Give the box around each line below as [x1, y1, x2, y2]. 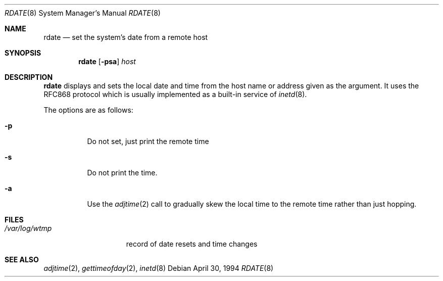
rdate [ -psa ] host [78, 57, 136, 66]
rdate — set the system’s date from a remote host [43, 33, 208, 41]
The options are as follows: [43, 106, 133, 114]
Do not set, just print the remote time [87, 137, 209, 146]
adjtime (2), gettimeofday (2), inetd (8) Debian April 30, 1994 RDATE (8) [43, 264, 274, 272]
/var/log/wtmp [5, 224, 52, 232]
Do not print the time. [87, 168, 158, 177]
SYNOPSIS [5, 49, 41, 57]
